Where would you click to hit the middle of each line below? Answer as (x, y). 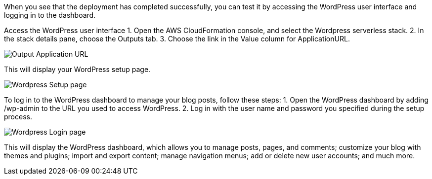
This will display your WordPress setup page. (77, 69)
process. (18, 117)
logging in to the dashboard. (50, 15)
